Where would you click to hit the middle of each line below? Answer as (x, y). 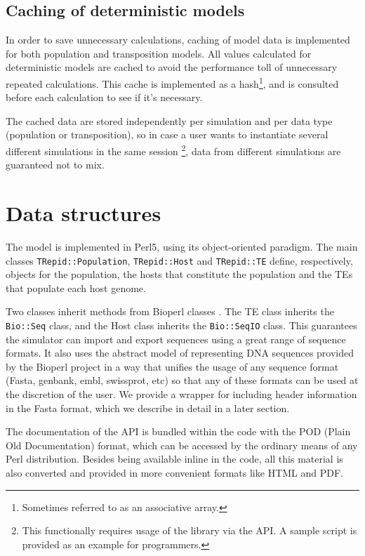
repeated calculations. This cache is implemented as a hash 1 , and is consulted (172, 82)
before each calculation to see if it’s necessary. (104, 97)
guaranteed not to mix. (55, 165)
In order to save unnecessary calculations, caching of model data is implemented (178, 40)
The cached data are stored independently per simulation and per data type (169, 120)
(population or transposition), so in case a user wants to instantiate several (167, 134)
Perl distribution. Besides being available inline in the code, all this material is (174, 459)
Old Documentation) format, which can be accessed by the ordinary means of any (182, 445)
